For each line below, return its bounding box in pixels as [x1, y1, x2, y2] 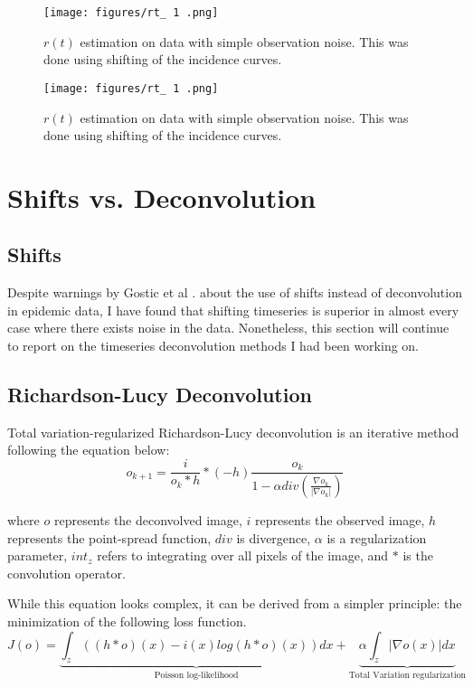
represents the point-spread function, [7, 528, 212, 547]
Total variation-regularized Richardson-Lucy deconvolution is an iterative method [7, 422, 459, 441]
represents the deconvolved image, [53, 510, 242, 529]
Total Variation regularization [348, 671, 467, 681]
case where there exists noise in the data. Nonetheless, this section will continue [7, 318, 449, 337]
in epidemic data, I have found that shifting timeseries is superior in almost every [7, 300, 459, 319]
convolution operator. [7, 563, 126, 582]
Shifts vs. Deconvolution [7, 178, 317, 215]
